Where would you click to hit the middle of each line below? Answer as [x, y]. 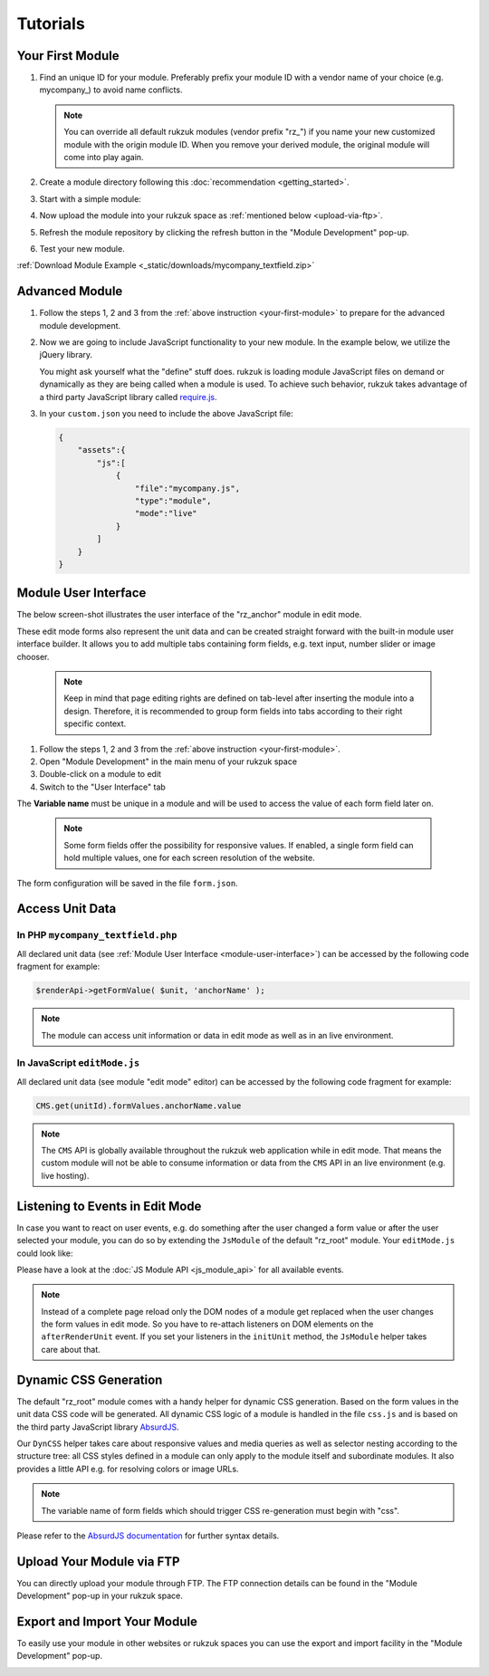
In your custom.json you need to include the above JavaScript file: [166, 413]
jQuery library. [66, 355]
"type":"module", [173, 501]
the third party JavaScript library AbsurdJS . [98, 1427]
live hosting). [65, 1175]
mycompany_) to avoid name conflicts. [111, 90]
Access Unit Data [67, 909]
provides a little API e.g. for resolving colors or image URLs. [128, 1469]
